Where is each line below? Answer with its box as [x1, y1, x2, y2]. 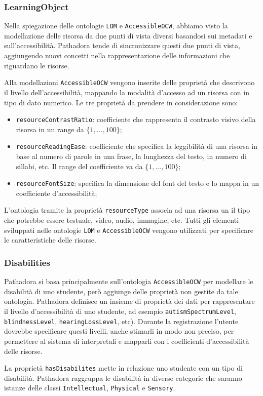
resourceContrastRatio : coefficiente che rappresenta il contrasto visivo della [16, 114, 256, 125]
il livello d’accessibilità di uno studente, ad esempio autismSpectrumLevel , [4, 306, 236, 316]
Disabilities [4, 256, 50, 268]
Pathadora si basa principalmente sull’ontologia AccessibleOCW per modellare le [4, 276, 253, 287]
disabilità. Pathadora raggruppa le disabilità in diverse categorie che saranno [4, 372, 242, 383]
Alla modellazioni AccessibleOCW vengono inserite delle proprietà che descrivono [4, 77, 255, 88]
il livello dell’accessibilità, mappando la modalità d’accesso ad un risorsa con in [4, 87, 249, 97]
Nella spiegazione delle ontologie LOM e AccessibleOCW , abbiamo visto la [4, 20, 228, 31]
